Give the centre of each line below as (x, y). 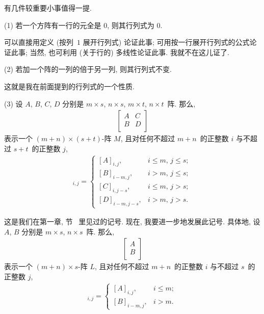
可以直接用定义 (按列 (39, 42)
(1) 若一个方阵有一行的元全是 (53, 25)
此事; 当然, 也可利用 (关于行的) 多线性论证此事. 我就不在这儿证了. (120, 52)
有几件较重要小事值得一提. (48, 8)
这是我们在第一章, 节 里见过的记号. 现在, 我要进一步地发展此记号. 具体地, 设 (132, 221)
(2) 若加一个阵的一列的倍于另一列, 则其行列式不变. (88, 69)
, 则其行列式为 (131, 25)
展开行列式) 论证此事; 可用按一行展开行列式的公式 (166, 42)
